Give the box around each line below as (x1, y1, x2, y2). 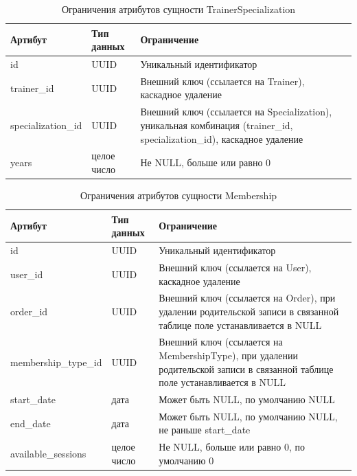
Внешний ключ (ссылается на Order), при (159, 291, 336, 305)
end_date (10, 416, 51, 430)
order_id (10, 304, 48, 318)
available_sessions (10, 446, 87, 461)
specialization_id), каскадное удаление (140, 131, 303, 146)
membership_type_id (10, 354, 102, 369)
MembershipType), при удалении (159, 348, 298, 362)
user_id (10, 267, 43, 281)
